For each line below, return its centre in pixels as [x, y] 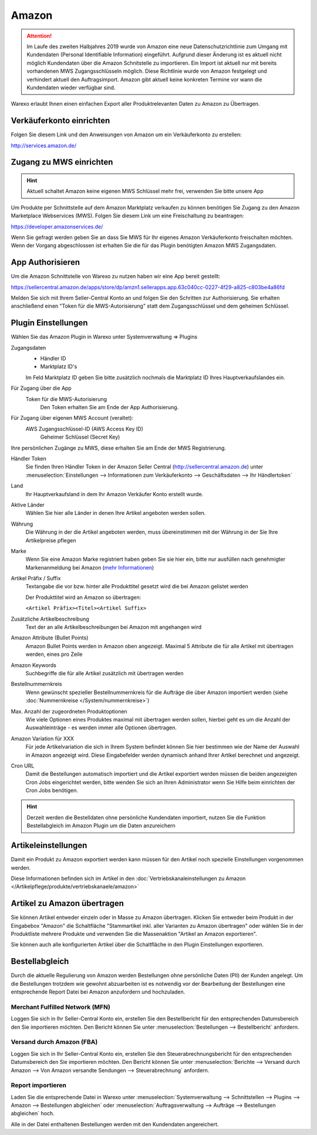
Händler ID [53, 359]
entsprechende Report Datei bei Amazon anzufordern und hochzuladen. [98, 992]
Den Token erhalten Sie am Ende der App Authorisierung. [109, 407]
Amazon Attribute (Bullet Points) [50, 638]
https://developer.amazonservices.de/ [57, 227]
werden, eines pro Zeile [54, 654]
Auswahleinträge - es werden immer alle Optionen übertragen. [101, 728]
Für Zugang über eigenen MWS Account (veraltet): [72, 418]
